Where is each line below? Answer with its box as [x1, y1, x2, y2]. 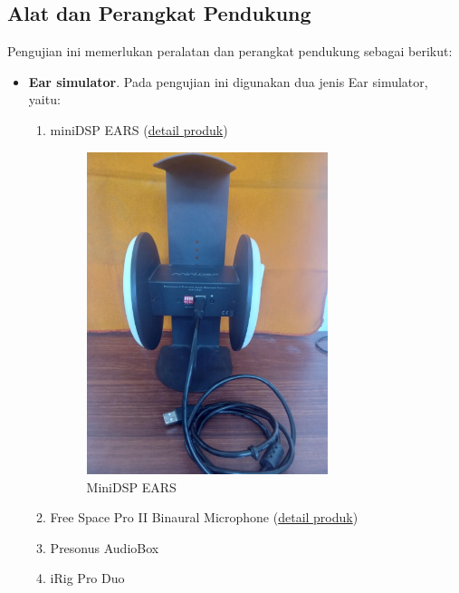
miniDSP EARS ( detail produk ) [50, 120, 228, 139]
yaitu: [28, 90, 61, 109]
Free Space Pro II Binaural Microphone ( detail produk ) [50, 508, 359, 527]
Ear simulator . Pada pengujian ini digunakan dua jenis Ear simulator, [28, 72, 428, 91]
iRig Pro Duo [50, 569, 125, 588]
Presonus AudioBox [50, 538, 159, 557]
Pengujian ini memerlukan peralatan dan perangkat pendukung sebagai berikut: [7, 42, 453, 61]
